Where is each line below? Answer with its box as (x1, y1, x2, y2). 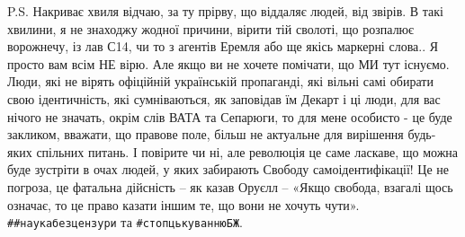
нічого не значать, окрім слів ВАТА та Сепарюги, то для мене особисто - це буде (7, 107, 452, 126)
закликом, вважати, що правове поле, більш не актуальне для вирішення (7, 125, 404, 144)
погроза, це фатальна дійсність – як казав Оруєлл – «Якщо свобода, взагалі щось (7, 177, 453, 196)
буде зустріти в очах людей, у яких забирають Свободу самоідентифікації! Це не (7, 160, 450, 179)
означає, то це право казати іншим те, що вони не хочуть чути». (7, 195, 360, 214)
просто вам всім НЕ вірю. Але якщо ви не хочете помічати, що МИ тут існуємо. (7, 54, 450, 73)
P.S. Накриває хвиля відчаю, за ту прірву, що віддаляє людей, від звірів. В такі (7, 2, 443, 20)
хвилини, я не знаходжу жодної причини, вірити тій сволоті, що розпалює (7, 19, 415, 38)
